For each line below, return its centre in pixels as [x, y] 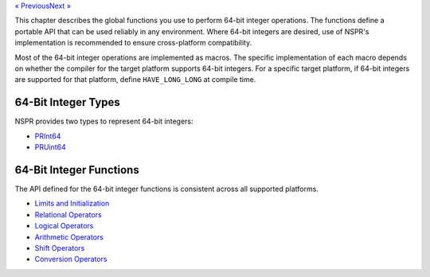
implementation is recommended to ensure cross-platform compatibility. [133, 43]
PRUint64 [51, 147]
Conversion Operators [71, 259]
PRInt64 [48, 136]
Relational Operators [68, 214]
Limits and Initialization [72, 204]
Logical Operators [64, 226]
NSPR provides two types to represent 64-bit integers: [104, 121]
